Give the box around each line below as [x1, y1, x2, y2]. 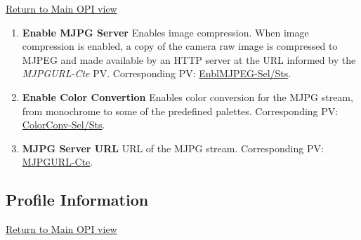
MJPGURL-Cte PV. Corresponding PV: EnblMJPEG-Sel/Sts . [22, 66, 291, 81]
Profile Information [6, 189, 149, 211]
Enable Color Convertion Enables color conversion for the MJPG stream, [22, 89, 353, 104]
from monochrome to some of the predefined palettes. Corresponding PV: [22, 103, 339, 118]
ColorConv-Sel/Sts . [22, 117, 105, 132]
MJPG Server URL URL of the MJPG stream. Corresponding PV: [22, 140, 324, 155]
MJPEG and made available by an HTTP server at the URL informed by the [22, 52, 356, 67]
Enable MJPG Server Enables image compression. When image [22, 25, 309, 39]
